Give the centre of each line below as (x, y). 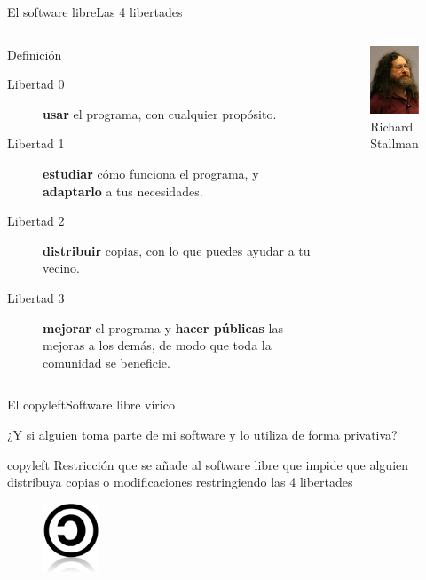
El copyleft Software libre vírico (91, 405)
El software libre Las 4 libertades (95, 12)
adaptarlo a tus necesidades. (123, 191)
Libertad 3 (36, 297)
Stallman (394, 143)
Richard (392, 126)
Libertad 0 (36, 84)
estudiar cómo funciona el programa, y (151, 173)
